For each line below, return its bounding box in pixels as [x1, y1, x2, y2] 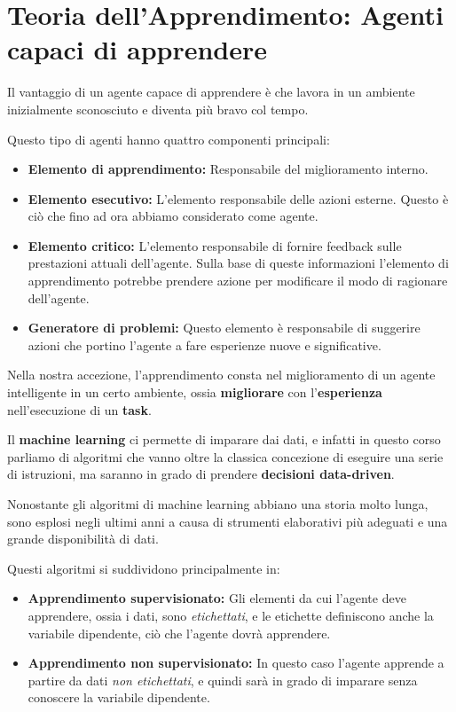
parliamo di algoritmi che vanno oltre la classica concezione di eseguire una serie [7, 447, 444, 466]
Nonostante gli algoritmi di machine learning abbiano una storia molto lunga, [7, 495, 428, 512]
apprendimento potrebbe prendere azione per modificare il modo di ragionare [28, 271, 448, 290]
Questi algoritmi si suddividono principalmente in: [7, 559, 280, 577]
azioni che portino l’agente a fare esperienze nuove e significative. [28, 335, 381, 354]
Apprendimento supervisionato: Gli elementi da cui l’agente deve [28, 589, 406, 607]
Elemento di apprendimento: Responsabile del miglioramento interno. [28, 160, 428, 178]
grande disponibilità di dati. [7, 529, 159, 548]
